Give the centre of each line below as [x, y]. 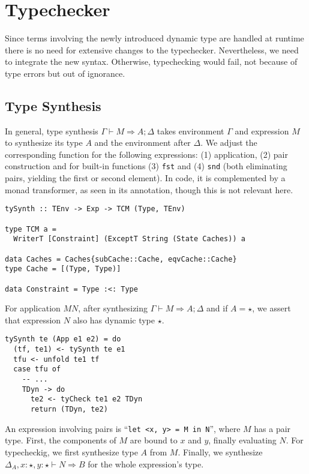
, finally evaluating [242, 440]
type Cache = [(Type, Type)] [63, 269]
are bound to [154, 440]
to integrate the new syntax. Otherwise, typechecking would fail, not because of [151, 61]
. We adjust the [229, 142]
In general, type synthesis [52, 130]
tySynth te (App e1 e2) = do [63, 339]
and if [217, 308]
